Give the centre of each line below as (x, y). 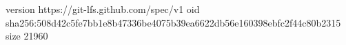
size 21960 (27, 36)
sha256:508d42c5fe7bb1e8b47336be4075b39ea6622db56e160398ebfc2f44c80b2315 (173, 22)
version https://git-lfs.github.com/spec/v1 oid (103, 9)
